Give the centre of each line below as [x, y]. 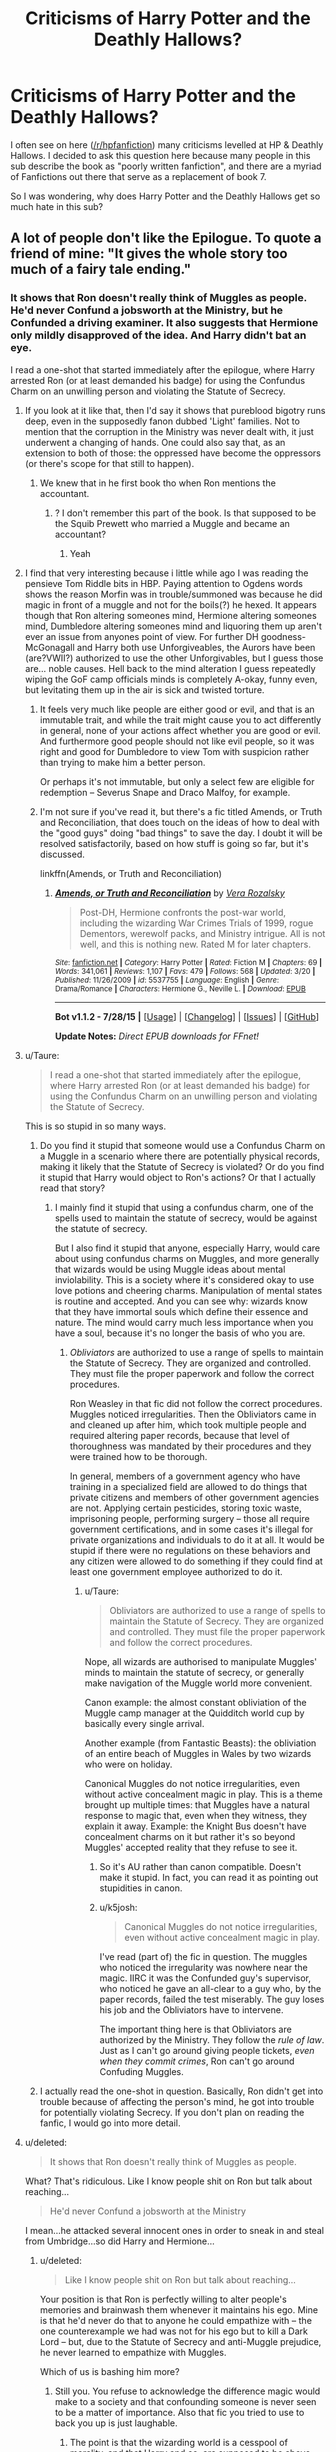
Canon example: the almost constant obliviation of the [195, 1702]
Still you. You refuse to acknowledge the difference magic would [187, 2391]
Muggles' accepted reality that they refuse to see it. [191, 1847]
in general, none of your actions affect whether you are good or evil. [180, 730]
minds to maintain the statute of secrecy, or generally [194, 1672]
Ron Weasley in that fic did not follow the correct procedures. [196, 1403]
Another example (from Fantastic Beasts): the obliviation [200, 1743]
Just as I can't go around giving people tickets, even [207, 2050]
